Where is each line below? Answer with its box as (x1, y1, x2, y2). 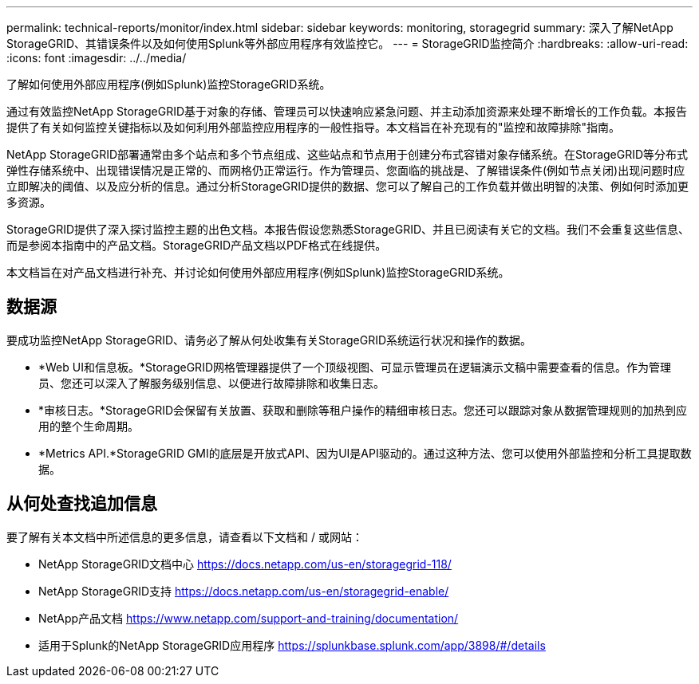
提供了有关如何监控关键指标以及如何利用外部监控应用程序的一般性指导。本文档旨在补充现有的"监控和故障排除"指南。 (6, 120, 621, 134)
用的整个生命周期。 (38, 419, 139, 433)
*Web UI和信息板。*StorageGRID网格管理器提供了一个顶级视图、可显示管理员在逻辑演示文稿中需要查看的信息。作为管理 (38, 360, 671, 374)
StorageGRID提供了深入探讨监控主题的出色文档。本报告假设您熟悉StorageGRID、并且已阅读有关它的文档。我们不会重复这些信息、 (6, 222, 690, 236)
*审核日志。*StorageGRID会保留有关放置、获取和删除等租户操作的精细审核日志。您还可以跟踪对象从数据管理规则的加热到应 (38, 403, 688, 417)
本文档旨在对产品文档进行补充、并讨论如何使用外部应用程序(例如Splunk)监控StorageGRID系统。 (6, 265, 510, 279)
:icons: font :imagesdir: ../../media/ (6, 51, 187, 65)
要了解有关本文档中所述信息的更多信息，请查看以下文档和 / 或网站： (6, 529, 363, 544)
